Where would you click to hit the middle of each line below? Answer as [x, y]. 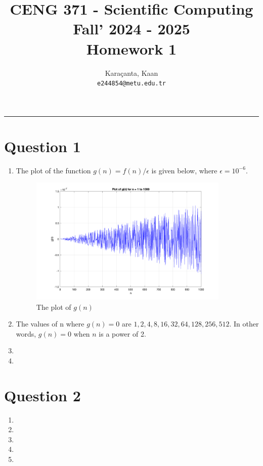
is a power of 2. [122, 333]
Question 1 [42, 146]
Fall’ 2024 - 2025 [131, 29]
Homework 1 [131, 48]
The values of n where [50, 324]
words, [26, 333]
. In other [244, 324]
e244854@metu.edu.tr [131, 84]
